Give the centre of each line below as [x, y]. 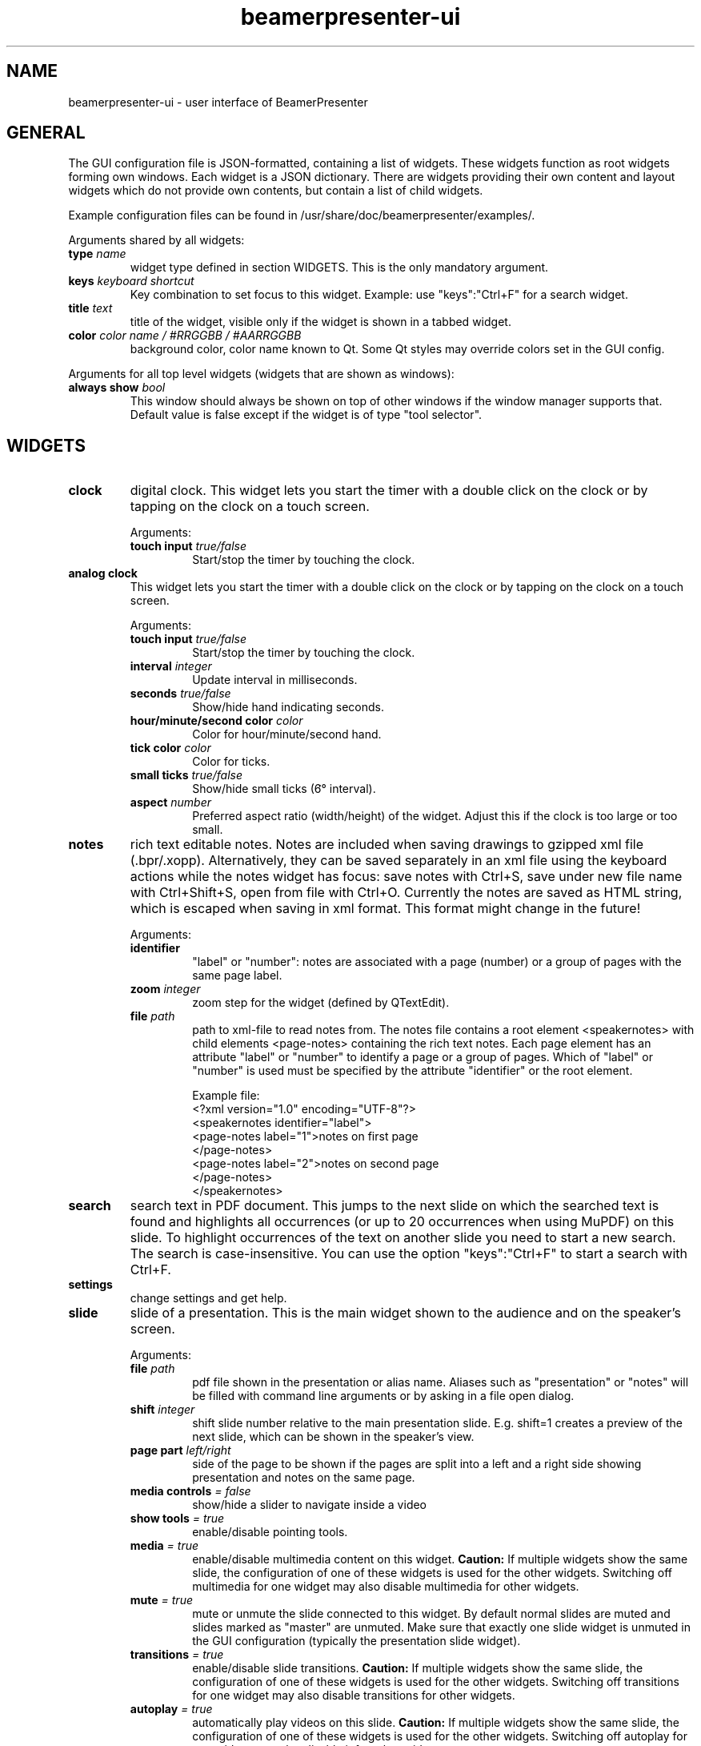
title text [90, 308]
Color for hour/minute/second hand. [287, 734]
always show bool [117, 388]
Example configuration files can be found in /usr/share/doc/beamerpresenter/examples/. [302, 215]
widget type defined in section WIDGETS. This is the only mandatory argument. [339, 268]
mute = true [161, 1600]
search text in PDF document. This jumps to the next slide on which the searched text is [395, 1206]
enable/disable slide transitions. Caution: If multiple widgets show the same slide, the [418, 1668]
